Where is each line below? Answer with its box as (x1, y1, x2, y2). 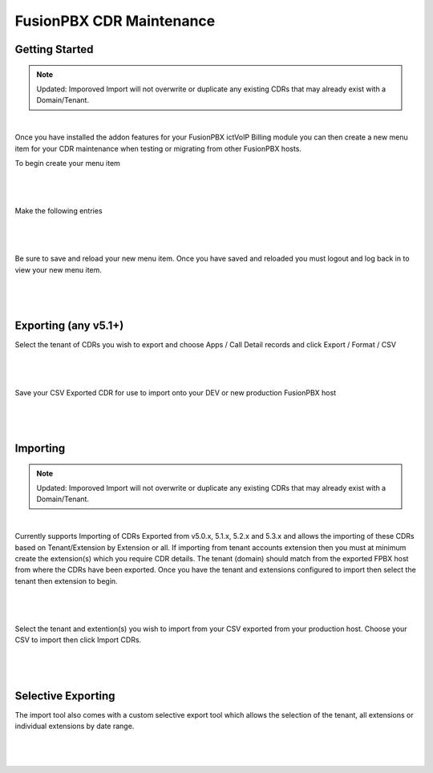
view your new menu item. (14, 265, 102, 274)
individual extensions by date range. (14, 722, 135, 731)
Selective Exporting (14, 689, 115, 702)
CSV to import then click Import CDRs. (14, 635, 142, 645)
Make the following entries (14, 206, 103, 216)
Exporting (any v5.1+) (14, 319, 124, 333)
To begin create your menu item (14, 158, 120, 168)
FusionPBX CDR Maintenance (14, 12, 216, 30)
